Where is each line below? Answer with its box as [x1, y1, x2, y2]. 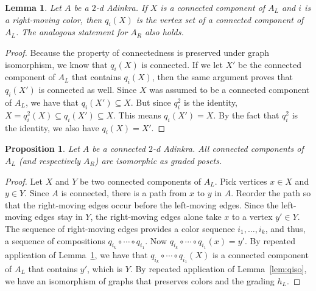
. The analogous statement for [15, 26, 128, 38]
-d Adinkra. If [96, 1, 147, 13]
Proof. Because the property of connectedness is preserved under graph [5, 46, 269, 58]
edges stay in [34, 210, 83, 223]
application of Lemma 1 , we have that [5, 248, 148, 261]
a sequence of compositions [5, 234, 105, 247]
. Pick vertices [214, 174, 267, 187]
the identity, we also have [5, 121, 99, 134]
